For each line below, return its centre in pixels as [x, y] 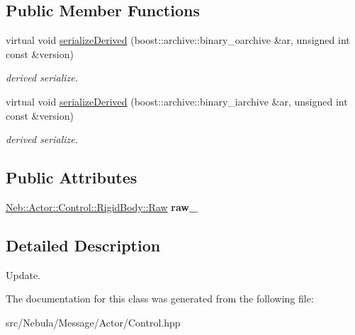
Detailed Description [83, 245]
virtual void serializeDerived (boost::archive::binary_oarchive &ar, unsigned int [178, 40]
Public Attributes [72, 177]
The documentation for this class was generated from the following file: [160, 299]
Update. [23, 274]
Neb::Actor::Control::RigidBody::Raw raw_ [102, 206]
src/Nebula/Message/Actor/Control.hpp [93, 322]
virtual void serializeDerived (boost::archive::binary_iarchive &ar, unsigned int [177, 101]
